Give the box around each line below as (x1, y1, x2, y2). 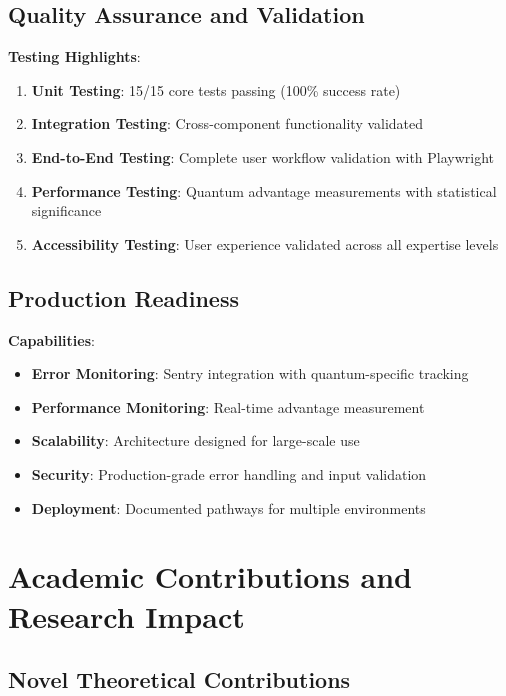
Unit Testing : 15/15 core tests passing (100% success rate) (31, 79, 401, 100)
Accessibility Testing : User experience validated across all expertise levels (31, 233, 499, 254)
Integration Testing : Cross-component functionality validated (31, 113, 424, 134)
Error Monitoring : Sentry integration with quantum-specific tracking (31, 363, 469, 384)
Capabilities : (8, 329, 95, 350)
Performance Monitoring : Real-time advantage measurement (31, 396, 425, 417)
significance (31, 200, 102, 221)
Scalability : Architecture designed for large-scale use (31, 430, 360, 451)
